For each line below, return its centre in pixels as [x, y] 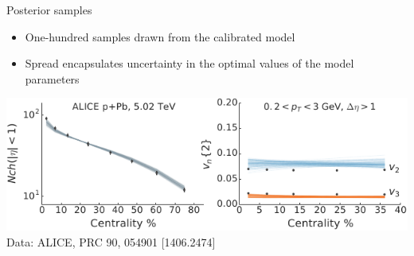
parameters [52, 78]
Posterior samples [49, 10]
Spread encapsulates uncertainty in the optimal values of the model [189, 63]
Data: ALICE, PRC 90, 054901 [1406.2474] [111, 241]
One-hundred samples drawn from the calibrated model [160, 36]
